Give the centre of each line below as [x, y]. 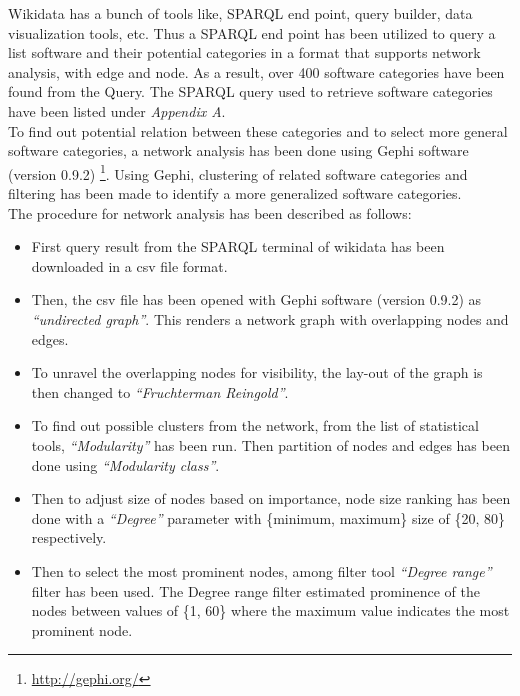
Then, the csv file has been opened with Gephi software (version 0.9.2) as [256, 299]
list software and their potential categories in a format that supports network [244, 52]
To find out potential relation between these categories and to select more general [258, 130]
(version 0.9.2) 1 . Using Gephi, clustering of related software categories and [238, 172]
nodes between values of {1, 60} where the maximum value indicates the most [270, 610]
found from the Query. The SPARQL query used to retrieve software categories [250, 91]
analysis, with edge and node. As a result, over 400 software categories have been [256, 71]
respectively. [69, 537]
